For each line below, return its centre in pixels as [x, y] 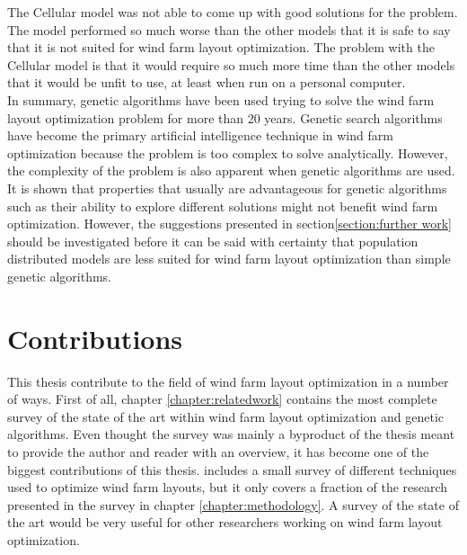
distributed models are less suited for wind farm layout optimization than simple [229, 259]
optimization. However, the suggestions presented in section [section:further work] [229, 224]
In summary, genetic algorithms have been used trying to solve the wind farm [221, 99]
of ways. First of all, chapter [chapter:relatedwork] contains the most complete [222, 399]
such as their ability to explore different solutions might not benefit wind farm [223, 206]
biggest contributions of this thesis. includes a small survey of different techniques [232, 469]
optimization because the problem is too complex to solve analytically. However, [228, 152]
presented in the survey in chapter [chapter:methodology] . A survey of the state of [233, 504]
